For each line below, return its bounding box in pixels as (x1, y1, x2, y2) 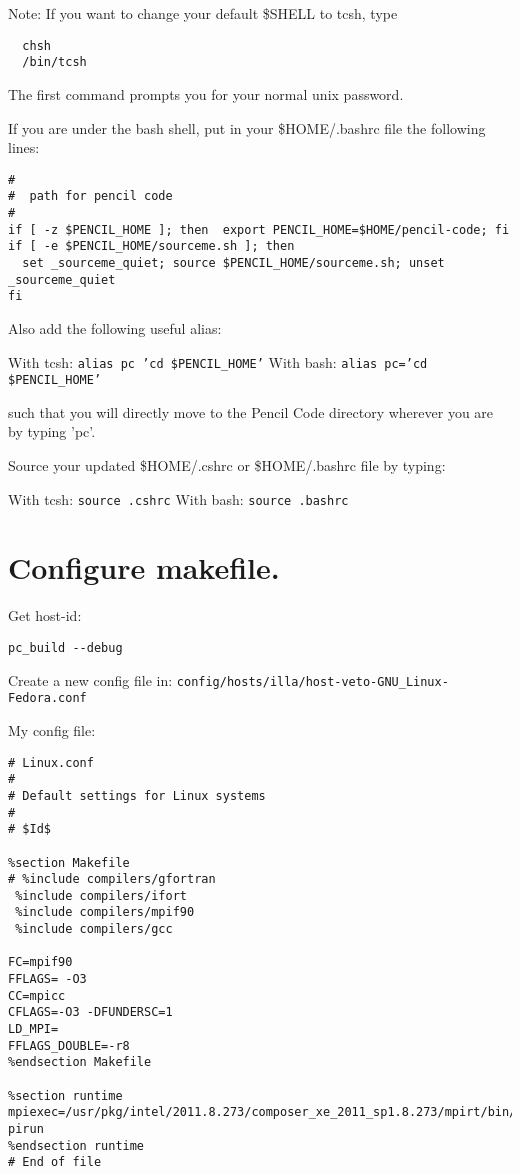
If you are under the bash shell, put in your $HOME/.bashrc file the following (8, 117, 486, 138)
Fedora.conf (8, 691, 87, 706)
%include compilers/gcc (15, 922, 173, 937)
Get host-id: (8, 605, 82, 626)
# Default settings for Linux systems (8, 788, 266, 803)
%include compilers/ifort (15, 888, 187, 903)
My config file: (8, 719, 96, 740)
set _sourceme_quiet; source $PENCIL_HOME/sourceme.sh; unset (22, 255, 445, 270)
